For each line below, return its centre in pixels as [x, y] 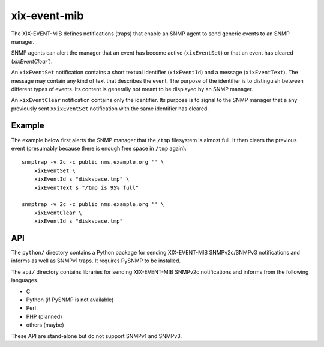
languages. [25, 280]
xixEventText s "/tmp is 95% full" [86, 187]
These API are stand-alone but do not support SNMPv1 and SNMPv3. [97, 336]
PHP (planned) [44, 316]
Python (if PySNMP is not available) [70, 300]
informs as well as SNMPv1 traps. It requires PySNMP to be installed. [96, 261]
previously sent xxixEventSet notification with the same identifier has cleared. [110, 109]
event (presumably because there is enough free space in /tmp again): [99, 148]
